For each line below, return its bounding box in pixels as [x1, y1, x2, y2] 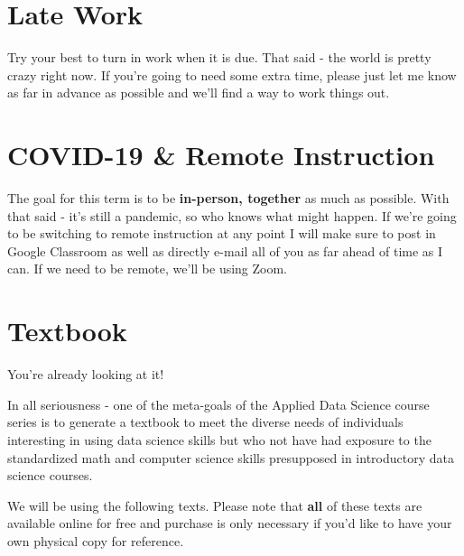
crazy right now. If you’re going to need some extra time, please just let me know [7, 65, 457, 84]
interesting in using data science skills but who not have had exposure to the [7, 430, 432, 449]
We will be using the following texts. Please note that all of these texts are [7, 496, 422, 514]
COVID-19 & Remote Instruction [7, 136, 435, 173]
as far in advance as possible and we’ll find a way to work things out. [7, 83, 390, 102]
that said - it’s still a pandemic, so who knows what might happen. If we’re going [7, 206, 457, 225]
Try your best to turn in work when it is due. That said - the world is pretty [7, 48, 432, 67]
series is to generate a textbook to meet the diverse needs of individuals [7, 412, 404, 431]
